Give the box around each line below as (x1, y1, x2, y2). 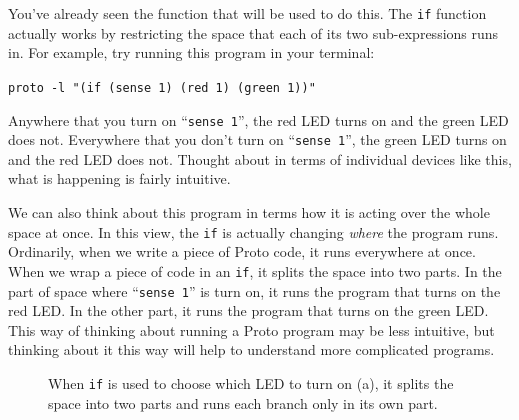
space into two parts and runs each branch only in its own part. (48, 392, 438, 413)
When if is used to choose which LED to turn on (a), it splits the (48, 372, 454, 393)
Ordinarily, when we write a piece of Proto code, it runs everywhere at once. (8, 241, 476, 262)
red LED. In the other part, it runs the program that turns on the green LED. (8, 300, 489, 321)
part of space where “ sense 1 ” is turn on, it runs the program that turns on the (8, 280, 501, 301)
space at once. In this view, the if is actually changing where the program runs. (8, 221, 499, 242)
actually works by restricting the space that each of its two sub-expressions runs (8, 22, 499, 43)
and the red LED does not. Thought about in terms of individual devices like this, (8, 148, 512, 169)
